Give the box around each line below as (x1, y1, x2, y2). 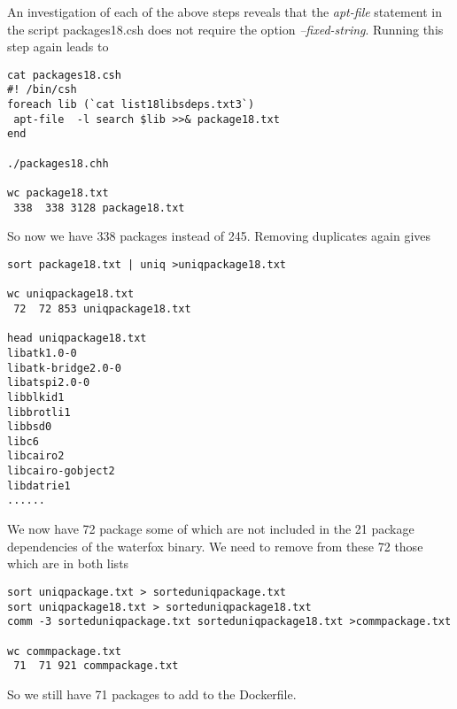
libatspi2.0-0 (7, 376, 90, 389)
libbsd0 (7, 420, 52, 434)
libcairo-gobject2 (7, 465, 115, 478)
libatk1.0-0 (7, 346, 77, 359)
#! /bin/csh (7, 83, 77, 96)
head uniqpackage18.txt (7, 332, 147, 345)
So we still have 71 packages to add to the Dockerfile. (7, 684, 297, 703)
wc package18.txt (7, 187, 109, 200)
